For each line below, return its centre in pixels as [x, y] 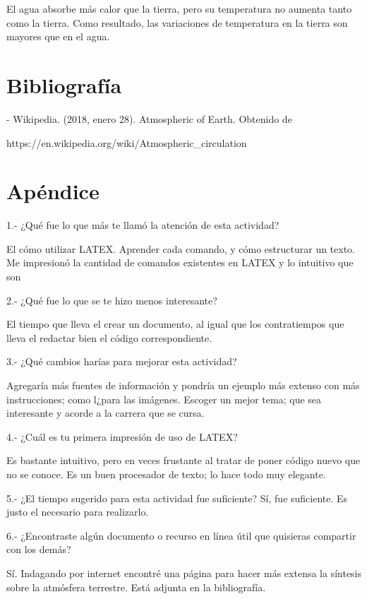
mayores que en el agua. [58, 36]
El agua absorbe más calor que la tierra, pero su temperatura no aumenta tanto [179, 8]
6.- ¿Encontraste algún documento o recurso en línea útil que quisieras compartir [181, 535]
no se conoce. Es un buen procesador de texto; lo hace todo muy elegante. [166, 474]
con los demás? [39, 549]
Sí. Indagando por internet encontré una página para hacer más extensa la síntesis [184, 573]
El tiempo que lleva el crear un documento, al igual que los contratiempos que [175, 324]
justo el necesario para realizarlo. [78, 512]
